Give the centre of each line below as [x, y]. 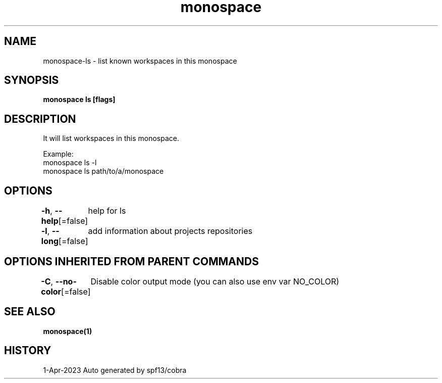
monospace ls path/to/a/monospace [103, 171]
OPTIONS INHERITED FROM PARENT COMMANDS [131, 261]
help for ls [107, 211]
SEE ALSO [30, 312]
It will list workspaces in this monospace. [111, 138]
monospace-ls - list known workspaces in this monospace [140, 61]
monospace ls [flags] [79, 100]
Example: [58, 154]
